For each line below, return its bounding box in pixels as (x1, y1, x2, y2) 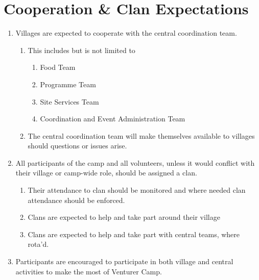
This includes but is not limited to (28, 44, 135, 55)
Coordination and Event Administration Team (40, 113, 185, 124)
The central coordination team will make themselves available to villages (28, 130, 255, 141)
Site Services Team (40, 96, 99, 107)
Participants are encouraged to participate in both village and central (15, 256, 233, 267)
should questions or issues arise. (28, 140, 127, 151)
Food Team (40, 62, 76, 72)
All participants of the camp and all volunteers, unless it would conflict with (15, 157, 255, 168)
